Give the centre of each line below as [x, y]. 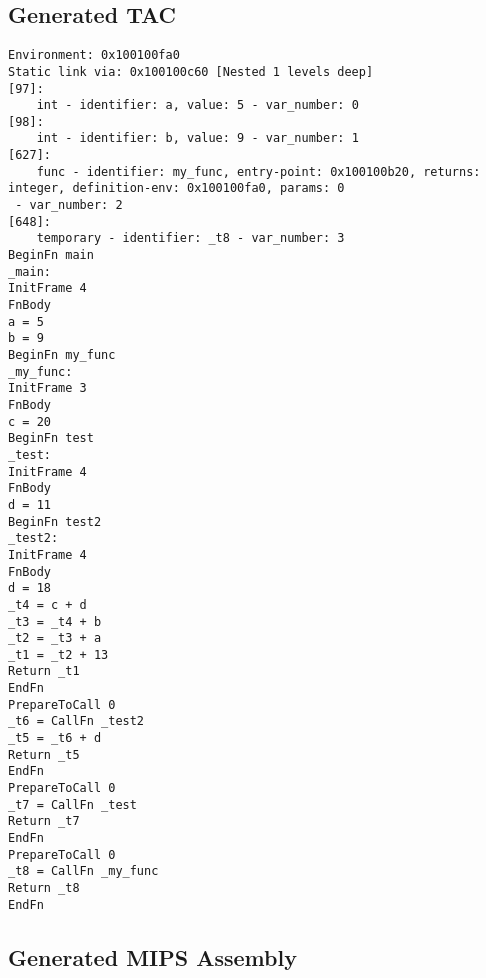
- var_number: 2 [69, 205]
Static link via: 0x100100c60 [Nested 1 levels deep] [191, 71]
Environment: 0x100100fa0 [94, 55]
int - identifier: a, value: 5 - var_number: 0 [197, 105]
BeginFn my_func [62, 355]
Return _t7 [44, 821]
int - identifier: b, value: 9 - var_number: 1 [197, 138]
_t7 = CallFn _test [72, 804]
